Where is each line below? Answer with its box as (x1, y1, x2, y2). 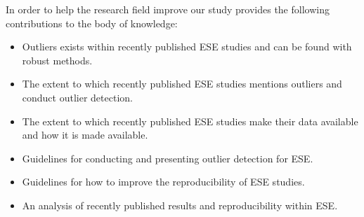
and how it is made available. (22, 127, 148, 142)
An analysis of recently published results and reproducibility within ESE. (22, 197, 338, 212)
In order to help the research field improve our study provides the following (6, 2, 330, 16)
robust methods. (22, 52, 93, 67)
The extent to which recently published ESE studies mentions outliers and (22, 76, 342, 91)
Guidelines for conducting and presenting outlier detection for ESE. (22, 150, 313, 165)
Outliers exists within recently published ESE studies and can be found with (22, 39, 352, 54)
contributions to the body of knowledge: (6, 15, 178, 30)
